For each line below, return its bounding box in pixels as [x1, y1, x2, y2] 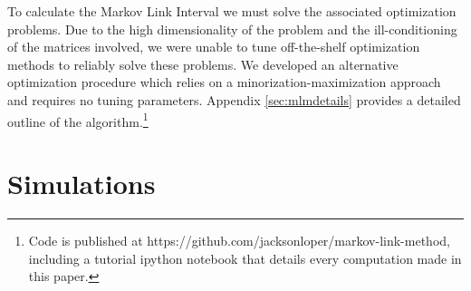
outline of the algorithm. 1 [7, 109, 149, 131]
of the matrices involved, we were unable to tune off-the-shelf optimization [7, 37, 420, 56]
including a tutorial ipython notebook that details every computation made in [28, 248, 462, 267]
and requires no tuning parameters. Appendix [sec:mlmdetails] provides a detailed [7, 90, 461, 109]
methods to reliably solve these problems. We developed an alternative [7, 54, 399, 73]
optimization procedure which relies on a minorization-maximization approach [7, 73, 441, 92]
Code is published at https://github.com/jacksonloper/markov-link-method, [28, 230, 450, 249]
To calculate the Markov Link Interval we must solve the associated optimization [7, 2, 457, 20]
